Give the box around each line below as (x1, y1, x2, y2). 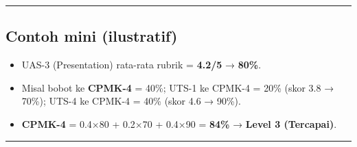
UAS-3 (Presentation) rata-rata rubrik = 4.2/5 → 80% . (21, 57, 262, 72)
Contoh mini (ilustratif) (5, 25, 178, 46)
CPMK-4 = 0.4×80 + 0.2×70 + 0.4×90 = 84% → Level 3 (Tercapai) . (21, 116, 337, 131)
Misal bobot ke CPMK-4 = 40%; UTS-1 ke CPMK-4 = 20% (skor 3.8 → (21, 80, 334, 94)
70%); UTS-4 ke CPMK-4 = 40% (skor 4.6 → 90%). (21, 94, 241, 108)
